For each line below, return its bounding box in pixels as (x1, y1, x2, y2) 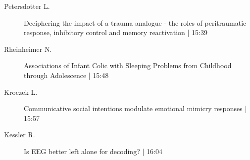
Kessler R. (4, 129, 35, 140)
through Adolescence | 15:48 (24, 70, 109, 80)
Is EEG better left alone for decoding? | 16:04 (24, 146, 162, 156)
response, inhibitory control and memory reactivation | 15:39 (24, 27, 207, 38)
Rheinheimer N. (4, 43, 52, 54)
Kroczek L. (4, 86, 38, 97)
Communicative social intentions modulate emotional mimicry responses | (24, 103, 247, 114)
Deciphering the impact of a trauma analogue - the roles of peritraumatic (24, 17, 247, 28)
